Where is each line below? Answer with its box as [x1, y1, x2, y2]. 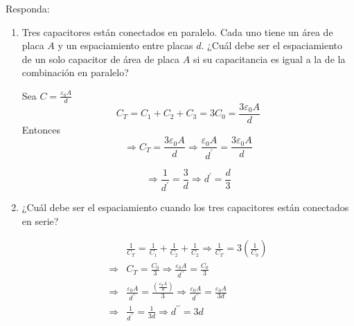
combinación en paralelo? [21, 65, 129, 80]
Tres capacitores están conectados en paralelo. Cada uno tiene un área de [21, 24, 333, 39]
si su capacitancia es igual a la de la [193, 51, 346, 66]
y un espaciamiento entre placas [57, 38, 193, 53]
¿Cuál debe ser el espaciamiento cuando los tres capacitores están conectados [21, 200, 349, 215]
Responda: [6, 1, 50, 15]
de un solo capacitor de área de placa [21, 51, 180, 66]
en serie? [21, 213, 59, 228]
